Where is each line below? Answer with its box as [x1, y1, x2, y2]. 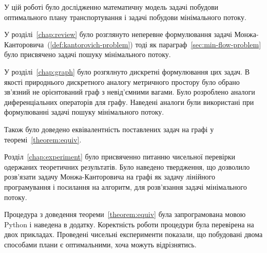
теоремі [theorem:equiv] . [4, 134, 82, 144]
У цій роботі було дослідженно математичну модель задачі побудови [4, 2, 219, 12]
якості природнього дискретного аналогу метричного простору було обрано [4, 76, 240, 87]
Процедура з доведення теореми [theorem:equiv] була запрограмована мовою [4, 209, 246, 220]
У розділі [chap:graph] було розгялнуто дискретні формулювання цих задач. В [4, 66, 250, 77]
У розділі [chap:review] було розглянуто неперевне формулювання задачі [4, 29, 232, 40]
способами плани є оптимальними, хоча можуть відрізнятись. [4, 239, 197, 249]
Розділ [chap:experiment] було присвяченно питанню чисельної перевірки [4, 151, 235, 162]
